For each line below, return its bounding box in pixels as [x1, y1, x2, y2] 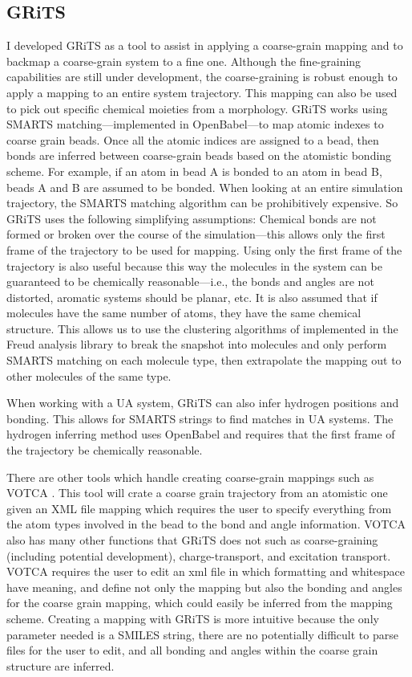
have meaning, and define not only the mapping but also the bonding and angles [6, 578, 402, 595]
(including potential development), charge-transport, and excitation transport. [6, 547, 391, 564]
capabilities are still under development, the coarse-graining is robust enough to [6, 68, 398, 85]
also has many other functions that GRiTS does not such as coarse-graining [6, 532, 378, 549]
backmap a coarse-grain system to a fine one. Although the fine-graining [6, 52, 362, 69]
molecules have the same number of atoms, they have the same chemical [6, 304, 362, 321]
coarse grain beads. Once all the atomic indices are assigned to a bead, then [6, 131, 379, 148]
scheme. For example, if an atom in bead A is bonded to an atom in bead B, [6, 162, 382, 179]
